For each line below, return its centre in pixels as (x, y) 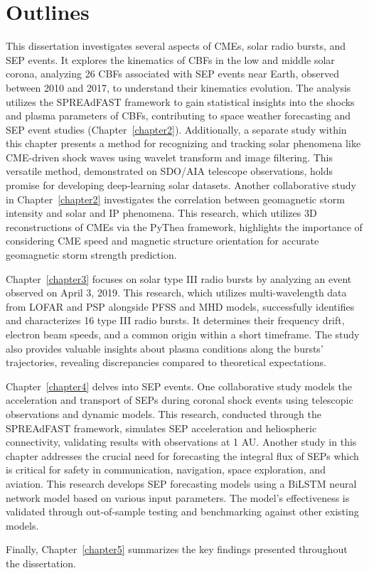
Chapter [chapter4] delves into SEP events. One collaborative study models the (179, 386)
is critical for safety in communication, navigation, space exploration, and (166, 470)
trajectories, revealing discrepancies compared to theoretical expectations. (166, 362)
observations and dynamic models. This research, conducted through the (164, 413)
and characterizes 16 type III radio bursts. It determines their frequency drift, (175, 320)
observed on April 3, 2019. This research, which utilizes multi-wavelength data (176, 293)
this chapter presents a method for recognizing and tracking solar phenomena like (183, 143)
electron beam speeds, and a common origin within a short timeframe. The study (183, 334)
